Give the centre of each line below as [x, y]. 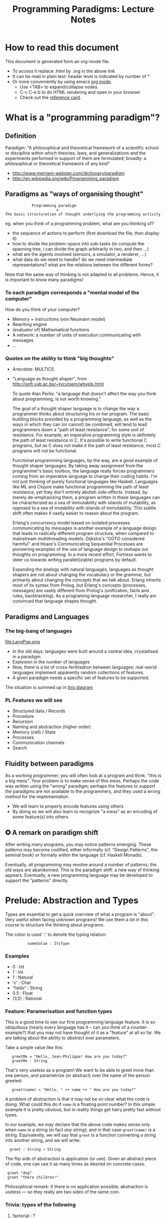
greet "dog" [20, 1173]
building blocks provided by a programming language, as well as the [82, 419]
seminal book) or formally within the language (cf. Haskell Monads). [74, 855]
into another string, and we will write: [43, 1141]
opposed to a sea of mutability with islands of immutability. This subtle [84, 508]
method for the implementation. [37, 797]
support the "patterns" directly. [37, 880]
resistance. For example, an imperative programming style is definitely [84, 435]
